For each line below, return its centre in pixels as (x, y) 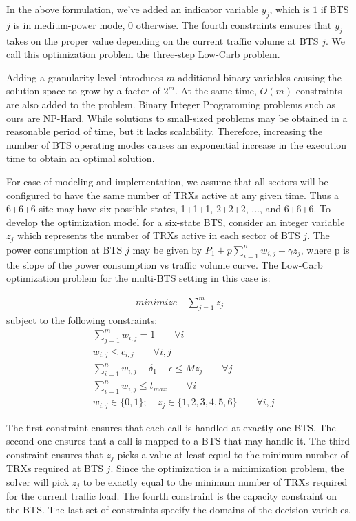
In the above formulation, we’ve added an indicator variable (133, 9)
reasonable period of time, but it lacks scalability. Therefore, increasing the (165, 131)
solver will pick (38, 481)
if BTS (335, 9)
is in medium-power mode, (69, 24)
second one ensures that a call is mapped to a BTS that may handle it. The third (178, 441)
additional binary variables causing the (260, 77)
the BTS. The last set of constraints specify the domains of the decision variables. (179, 509)
